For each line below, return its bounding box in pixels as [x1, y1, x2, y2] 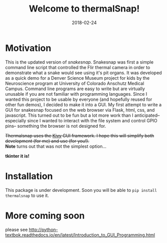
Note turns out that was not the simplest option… [5, 143, 107, 149]
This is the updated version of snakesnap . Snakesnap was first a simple [5, 59, 154, 65]
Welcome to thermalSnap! [29, 3, 140, 15]
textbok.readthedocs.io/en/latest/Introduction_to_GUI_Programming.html [5, 231, 155, 238]
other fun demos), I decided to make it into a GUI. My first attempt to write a [5, 101, 162, 108]
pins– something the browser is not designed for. [5, 123, 106, 129]
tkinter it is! [5, 153, 30, 159]
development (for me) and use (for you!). [5, 138, 89, 144]
